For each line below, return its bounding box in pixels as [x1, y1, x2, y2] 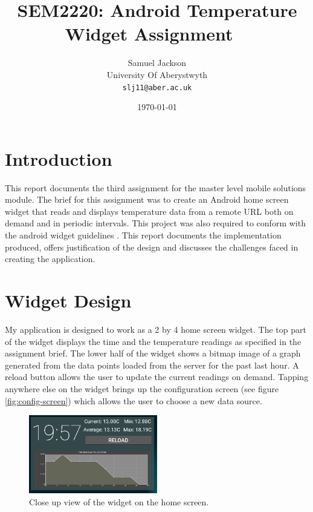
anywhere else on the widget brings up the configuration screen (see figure [5, 382, 279, 395]
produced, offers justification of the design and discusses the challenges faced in [5, 240, 298, 253]
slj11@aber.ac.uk [122, 83, 192, 92]
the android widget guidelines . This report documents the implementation [5, 229, 282, 241]
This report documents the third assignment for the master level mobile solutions [5, 181, 306, 194]
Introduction [5, 146, 112, 171]
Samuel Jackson [127, 56, 187, 69]
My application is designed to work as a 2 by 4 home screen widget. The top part [5, 323, 306, 335]
